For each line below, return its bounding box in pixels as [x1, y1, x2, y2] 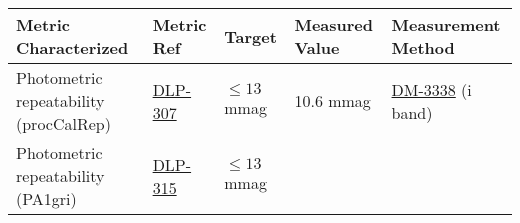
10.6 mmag [294, 89, 371, 112]
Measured [294, 13, 374, 36]
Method [391, 36, 455, 59]
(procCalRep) [16, 112, 111, 135]
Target [224, 24, 277, 48]
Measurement [391, 13, 501, 36]
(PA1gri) [16, 187, 77, 210]
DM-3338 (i [391, 77, 472, 101]
